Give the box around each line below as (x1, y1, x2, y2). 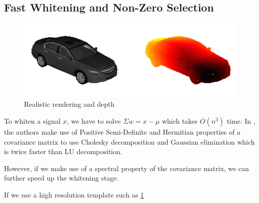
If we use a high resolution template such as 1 (4, 189, 144, 200)
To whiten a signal (4, 115, 61, 126)
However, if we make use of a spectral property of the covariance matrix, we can (4, 163, 249, 173)
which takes (162, 115, 198, 126)
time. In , (227, 115, 256, 126)
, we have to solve (66, 115, 121, 126)
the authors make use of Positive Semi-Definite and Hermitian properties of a (4, 126, 241, 137)
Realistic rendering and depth (24, 99, 115, 109)
